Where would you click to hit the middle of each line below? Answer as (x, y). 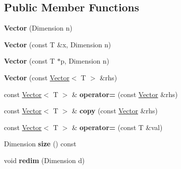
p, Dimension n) (85, 61)
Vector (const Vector (37, 77)
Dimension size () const (40, 144)
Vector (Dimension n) (38, 28)
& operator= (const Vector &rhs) (125, 94)
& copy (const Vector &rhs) (115, 111)
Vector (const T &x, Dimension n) (57, 44)
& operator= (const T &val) (117, 127)
